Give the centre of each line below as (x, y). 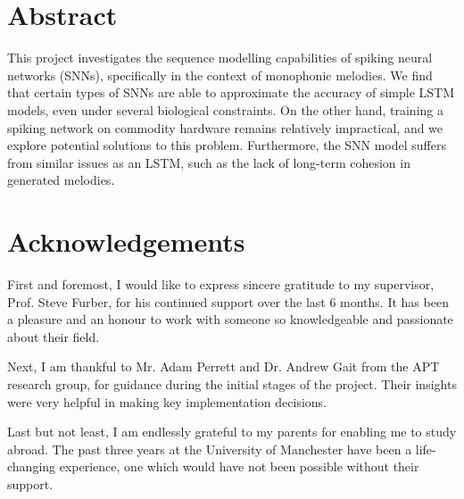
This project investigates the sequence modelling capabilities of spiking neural (220, 58)
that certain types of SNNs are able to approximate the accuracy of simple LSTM (231, 92)
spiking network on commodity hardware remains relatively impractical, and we (225, 127)
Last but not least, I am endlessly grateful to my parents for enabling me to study (232, 432)
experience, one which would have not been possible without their (239, 466)
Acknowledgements (126, 241)
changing (32, 466)
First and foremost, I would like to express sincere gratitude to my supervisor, (221, 284)
